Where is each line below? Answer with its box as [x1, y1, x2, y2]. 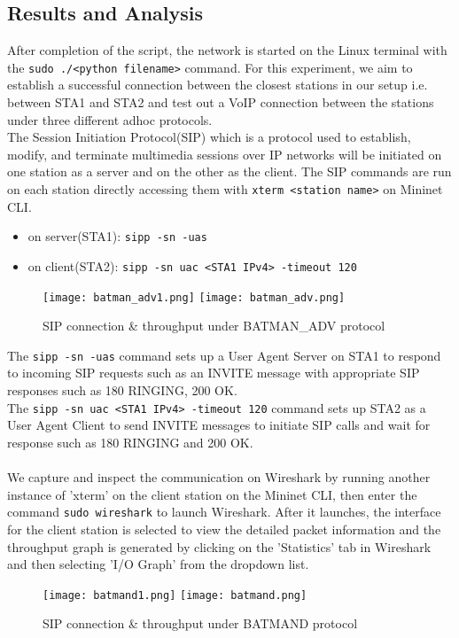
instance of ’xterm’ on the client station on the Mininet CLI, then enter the [7, 485, 417, 503]
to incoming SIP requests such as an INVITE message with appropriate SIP [7, 363, 420, 382]
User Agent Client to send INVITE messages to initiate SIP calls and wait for [7, 416, 431, 434]
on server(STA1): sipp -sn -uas [27, 227, 207, 245]
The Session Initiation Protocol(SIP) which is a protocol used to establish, [7, 128, 411, 146]
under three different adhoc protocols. [7, 110, 213, 128]
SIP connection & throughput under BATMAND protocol [43, 614, 358, 633]
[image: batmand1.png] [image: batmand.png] [43, 588, 307, 602]
